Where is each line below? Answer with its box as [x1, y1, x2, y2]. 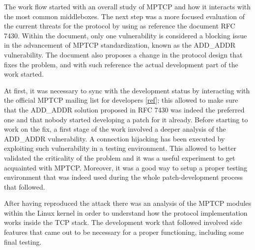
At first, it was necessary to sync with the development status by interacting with [4, 85, 250, 95]
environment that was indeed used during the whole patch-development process [4, 172, 243, 182]
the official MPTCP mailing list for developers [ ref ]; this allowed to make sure [4, 95, 238, 105]
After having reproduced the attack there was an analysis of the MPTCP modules [4, 198, 252, 208]
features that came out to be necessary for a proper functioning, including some [4, 227, 244, 237]
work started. [4, 69, 44, 79]
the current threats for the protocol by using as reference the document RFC [4, 21, 235, 31]
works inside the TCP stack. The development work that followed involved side [4, 217, 242, 227]
